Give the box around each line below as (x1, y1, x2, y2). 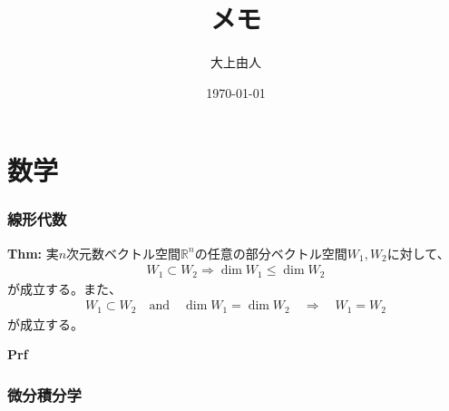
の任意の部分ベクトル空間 (194, 243, 347, 262)
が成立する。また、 (7, 279, 122, 298)
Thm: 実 (7, 243, 59, 262)
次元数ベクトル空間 (66, 243, 181, 262)
